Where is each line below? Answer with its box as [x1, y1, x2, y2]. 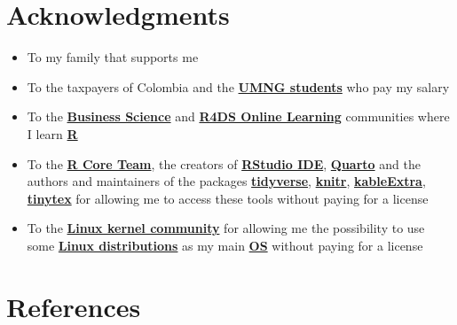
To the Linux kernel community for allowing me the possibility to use [27, 219, 425, 237]
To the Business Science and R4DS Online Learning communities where [27, 107, 450, 126]
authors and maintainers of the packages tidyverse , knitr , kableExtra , [27, 172, 426, 190]
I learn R [27, 124, 78, 143]
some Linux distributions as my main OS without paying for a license [27, 236, 423, 254]
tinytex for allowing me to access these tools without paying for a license [27, 189, 429, 207]
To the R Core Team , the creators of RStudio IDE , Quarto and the [27, 154, 421, 173]
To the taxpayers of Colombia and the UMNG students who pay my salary [27, 77, 450, 96]
